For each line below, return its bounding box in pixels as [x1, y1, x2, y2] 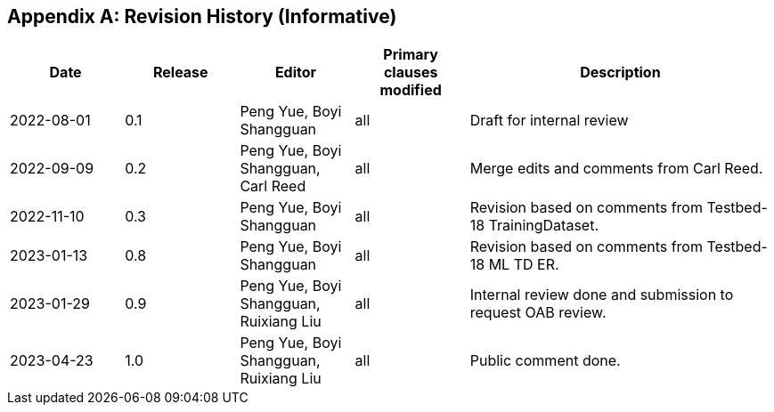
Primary [383, 45, 438, 64]
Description [580, 63, 661, 82]
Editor [274, 63, 317, 82]
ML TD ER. [488, 255, 559, 274]
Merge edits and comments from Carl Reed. [469, 159, 763, 178]
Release [152, 63, 208, 82]
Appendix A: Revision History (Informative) [7, 5, 397, 28]
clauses [383, 63, 438, 82]
